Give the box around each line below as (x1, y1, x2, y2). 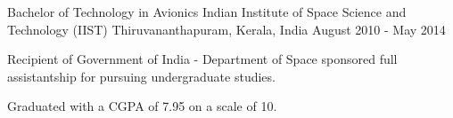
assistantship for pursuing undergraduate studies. (7, 67, 276, 85)
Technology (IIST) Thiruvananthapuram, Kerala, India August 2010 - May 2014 (7, 20, 446, 38)
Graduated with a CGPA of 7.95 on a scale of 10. (7, 97, 277, 115)
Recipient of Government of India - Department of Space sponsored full (7, 50, 398, 68)
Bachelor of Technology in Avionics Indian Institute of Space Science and (7, 3, 407, 20)
